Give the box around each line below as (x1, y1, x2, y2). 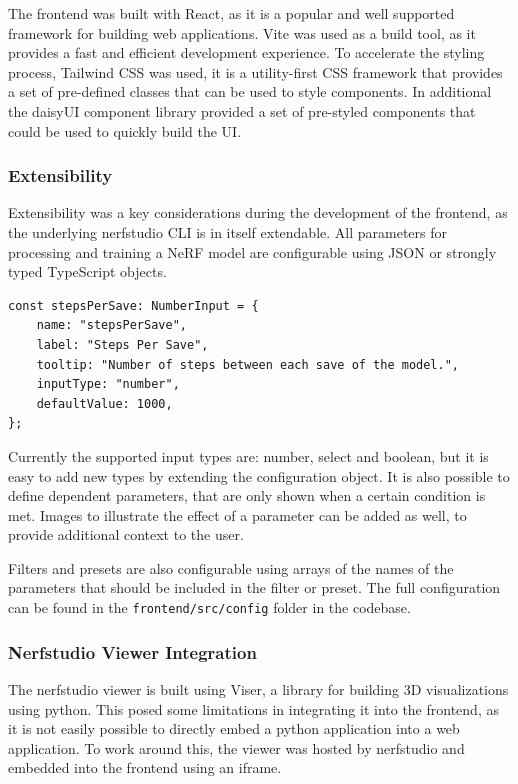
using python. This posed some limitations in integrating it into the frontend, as (8, 698, 499, 719)
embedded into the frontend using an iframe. (8, 757, 282, 778)
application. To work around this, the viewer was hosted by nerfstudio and (8, 737, 465, 758)
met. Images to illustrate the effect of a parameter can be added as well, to (8, 504, 467, 525)
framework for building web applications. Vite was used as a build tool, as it (8, 22, 476, 43)
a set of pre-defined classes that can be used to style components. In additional (8, 81, 492, 102)
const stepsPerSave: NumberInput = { (8, 298, 259, 313)
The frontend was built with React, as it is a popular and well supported (8, 3, 455, 23)
